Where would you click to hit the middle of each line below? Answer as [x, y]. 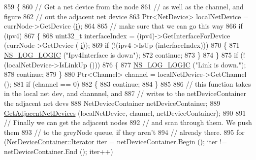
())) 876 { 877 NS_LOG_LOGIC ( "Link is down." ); [168, 64]
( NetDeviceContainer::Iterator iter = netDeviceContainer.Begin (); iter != [116, 142]
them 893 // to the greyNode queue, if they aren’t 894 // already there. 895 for [124, 132]
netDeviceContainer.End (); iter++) [59, 151]
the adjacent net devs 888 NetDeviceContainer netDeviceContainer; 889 [112, 103]
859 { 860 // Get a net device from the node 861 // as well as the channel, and [124, 6]
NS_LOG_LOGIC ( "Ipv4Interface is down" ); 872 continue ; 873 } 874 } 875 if [121, 54]
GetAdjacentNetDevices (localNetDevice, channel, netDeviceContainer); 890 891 [125, 112]
